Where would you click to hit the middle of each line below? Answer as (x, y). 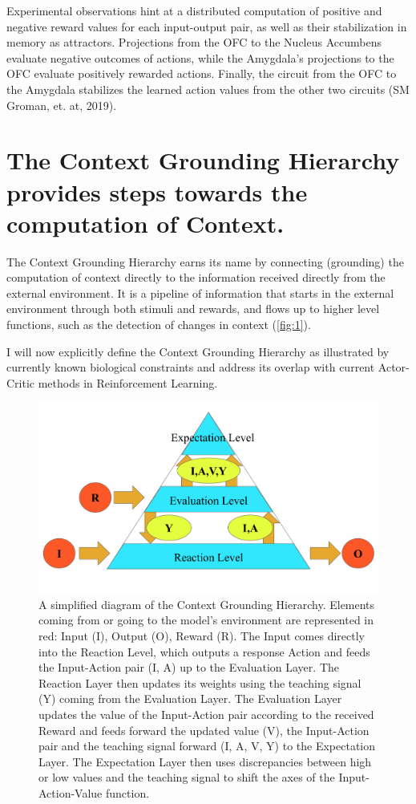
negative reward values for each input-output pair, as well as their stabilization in (207, 26)
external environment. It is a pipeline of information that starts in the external (200, 292)
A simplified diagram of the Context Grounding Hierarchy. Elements (207, 604)
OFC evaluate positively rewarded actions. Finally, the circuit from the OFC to (202, 73)
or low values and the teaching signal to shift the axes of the (187, 777)
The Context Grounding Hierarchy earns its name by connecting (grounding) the (205, 261)
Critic (21, 382)
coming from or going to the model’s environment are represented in (206, 620)
